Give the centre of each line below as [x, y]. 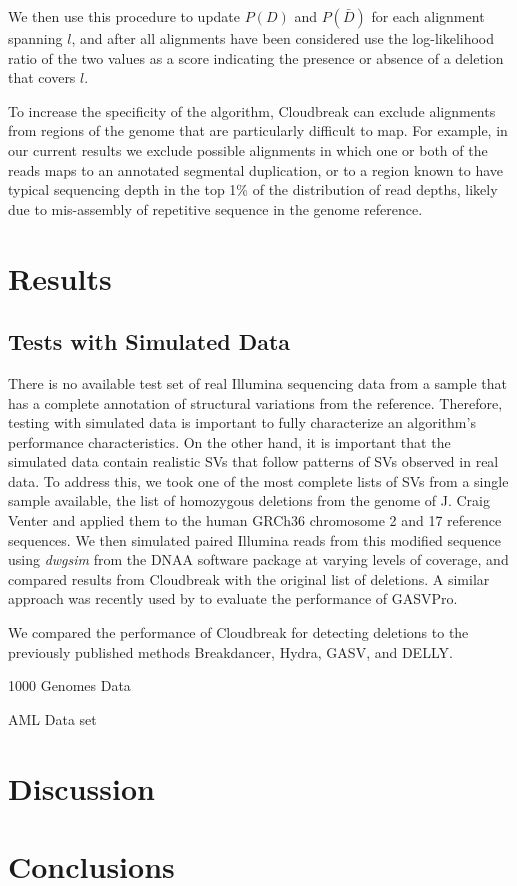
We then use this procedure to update [124, 16]
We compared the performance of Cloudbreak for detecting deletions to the [238, 632]
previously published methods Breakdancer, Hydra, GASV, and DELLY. [230, 651]
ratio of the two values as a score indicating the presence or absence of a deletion [256, 57]
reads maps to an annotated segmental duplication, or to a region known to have [256, 169]
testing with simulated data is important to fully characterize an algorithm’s [242, 422]
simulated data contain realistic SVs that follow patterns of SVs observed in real [253, 461]
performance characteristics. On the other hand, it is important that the [229, 441]
